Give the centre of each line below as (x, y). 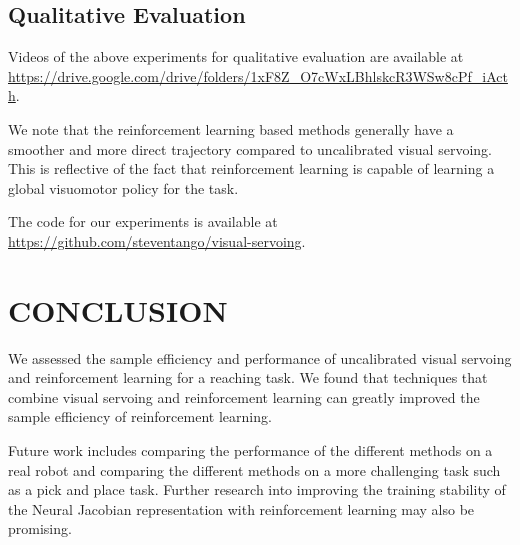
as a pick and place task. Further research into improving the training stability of (257, 489)
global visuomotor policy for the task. (123, 187)
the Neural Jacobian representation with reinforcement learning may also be (241, 508)
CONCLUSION (118, 309)
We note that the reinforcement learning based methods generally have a (231, 128)
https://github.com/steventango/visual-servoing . (157, 240)
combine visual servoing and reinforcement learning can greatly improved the (244, 396)
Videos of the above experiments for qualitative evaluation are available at (236, 56)
